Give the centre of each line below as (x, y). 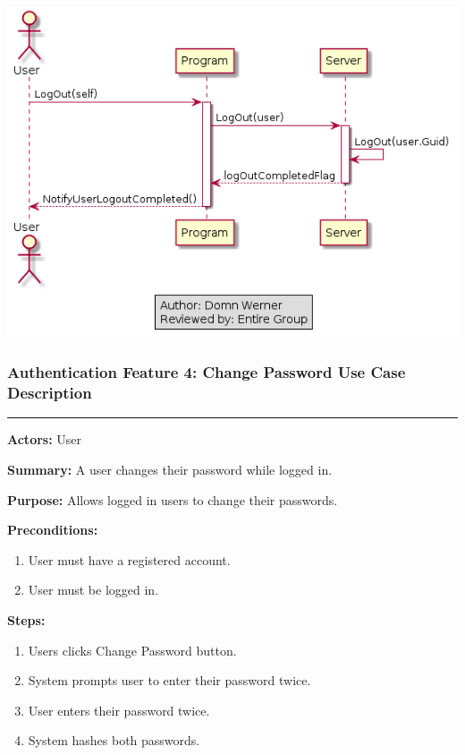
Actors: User (45, 439)
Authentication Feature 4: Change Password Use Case (207, 372)
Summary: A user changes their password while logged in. (170, 470)
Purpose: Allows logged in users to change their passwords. (173, 499)
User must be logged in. (93, 590)
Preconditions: (53, 530)
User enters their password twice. (119, 710)
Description (50, 393)
